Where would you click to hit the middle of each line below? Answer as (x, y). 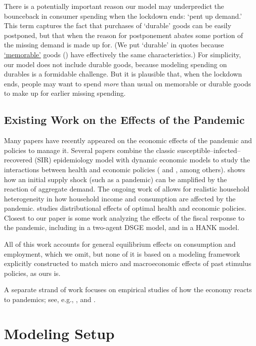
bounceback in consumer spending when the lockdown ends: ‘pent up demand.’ (123, 16)
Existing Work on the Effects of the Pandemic (124, 120)
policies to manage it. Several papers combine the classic (90, 150)
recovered (18, 160)
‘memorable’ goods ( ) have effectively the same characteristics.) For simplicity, (123, 54)
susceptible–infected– (209, 150)
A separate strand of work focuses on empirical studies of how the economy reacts (128, 289)
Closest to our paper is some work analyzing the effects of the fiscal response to (124, 217)
